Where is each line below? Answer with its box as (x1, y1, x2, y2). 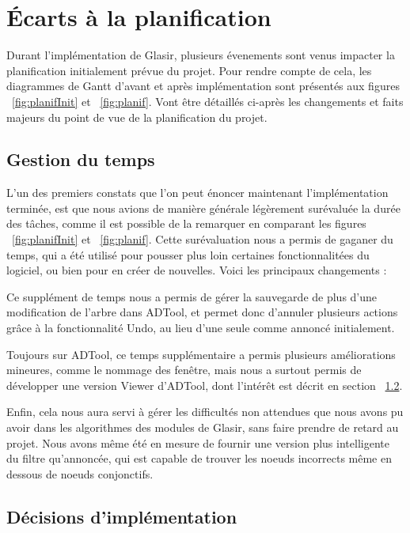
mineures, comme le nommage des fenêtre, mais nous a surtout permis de (6, 361, 362, 378)
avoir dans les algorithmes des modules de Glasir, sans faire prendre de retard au (6, 419, 399, 436)
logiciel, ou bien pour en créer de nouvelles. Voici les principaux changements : (6, 262, 387, 278)
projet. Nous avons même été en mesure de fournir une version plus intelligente (6, 434, 389, 451)
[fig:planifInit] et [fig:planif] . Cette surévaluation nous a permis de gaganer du (12, 231, 393, 248)
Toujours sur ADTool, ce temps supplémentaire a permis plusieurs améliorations (6, 346, 396, 362)
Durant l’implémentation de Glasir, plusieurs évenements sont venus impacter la (6, 47, 395, 63)
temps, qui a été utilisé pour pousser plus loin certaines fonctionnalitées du (6, 246, 370, 263)
